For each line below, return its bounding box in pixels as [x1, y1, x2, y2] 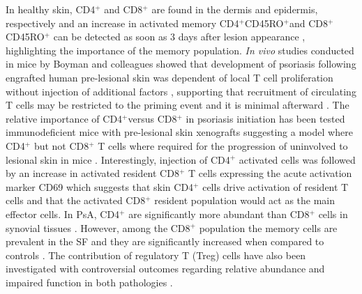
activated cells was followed [239, 152, 356, 167]
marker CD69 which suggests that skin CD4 [6, 179, 194, 194]
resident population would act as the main [154, 193, 335, 208]
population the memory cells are [199, 220, 338, 235]
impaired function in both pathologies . [6, 274, 173, 289]
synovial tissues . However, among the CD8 [6, 220, 190, 235]
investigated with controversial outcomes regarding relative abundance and [6, 261, 325, 276]
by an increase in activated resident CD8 [6, 166, 179, 180]
